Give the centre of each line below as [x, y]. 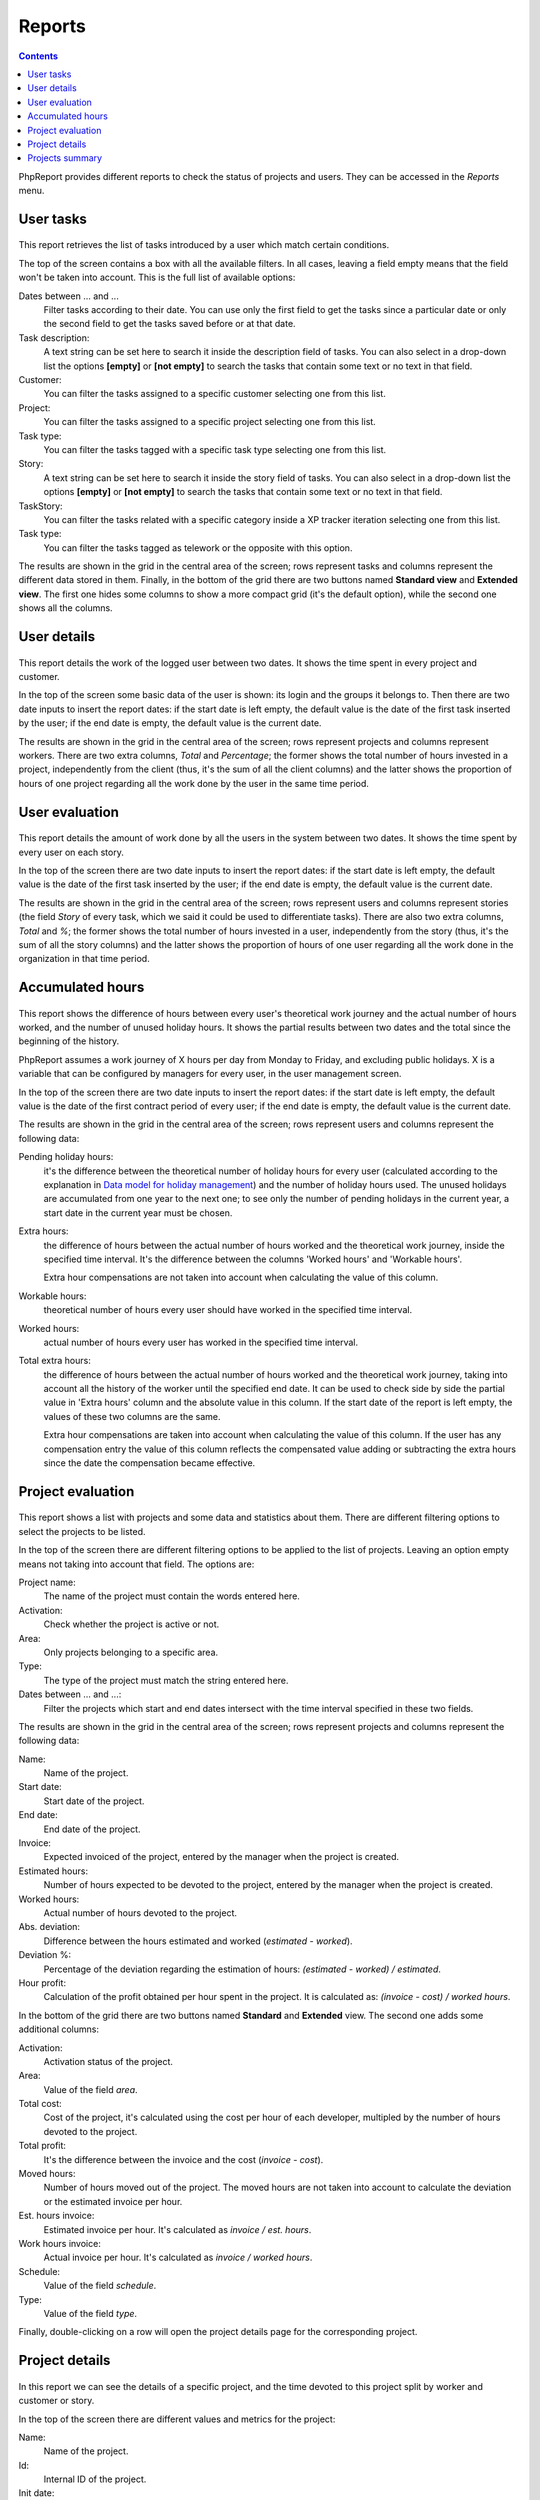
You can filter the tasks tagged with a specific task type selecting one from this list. [215, 449]
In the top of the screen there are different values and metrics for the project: [177, 2419]
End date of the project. [92, 1829]
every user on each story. [71, 852]
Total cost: [40, 2104]
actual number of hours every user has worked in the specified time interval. [201, 1342]
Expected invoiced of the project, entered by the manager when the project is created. [221, 1857]
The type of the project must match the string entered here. [166, 1680]
